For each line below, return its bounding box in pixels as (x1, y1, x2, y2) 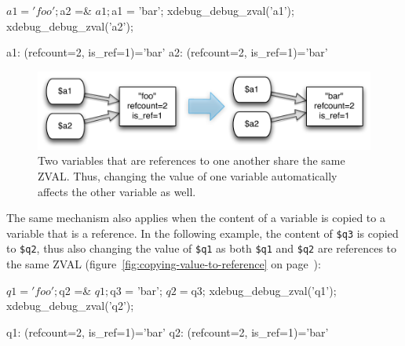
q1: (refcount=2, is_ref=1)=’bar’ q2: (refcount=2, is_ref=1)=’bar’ (6, 323, 329, 340)
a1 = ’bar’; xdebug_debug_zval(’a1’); (111, 2, 294, 18)
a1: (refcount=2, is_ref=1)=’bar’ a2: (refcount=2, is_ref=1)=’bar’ (6, 44, 328, 60)
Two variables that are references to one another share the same (38, 152, 345, 169)
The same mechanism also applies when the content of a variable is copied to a (6, 209, 385, 226)
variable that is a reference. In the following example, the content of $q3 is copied (6, 224, 399, 241)
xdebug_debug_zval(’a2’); (6, 17, 133, 34)
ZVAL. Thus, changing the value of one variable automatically (38, 167, 337, 184)
